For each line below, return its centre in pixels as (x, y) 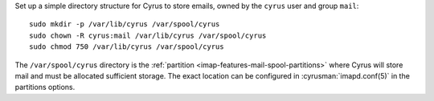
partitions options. (45, 87)
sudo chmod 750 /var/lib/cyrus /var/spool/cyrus (127, 47)
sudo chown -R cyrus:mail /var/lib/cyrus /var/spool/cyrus (148, 35)
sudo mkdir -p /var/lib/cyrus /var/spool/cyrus (125, 24)
